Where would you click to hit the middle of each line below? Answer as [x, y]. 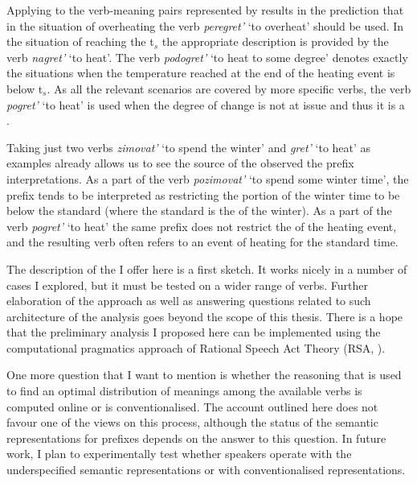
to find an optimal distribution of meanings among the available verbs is [184, 391]
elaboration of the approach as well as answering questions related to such [189, 301]
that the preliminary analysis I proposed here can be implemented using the [194, 332]
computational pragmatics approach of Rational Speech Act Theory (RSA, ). [196, 347]
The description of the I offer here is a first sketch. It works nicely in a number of [207, 268]
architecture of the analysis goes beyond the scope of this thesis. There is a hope [205, 316]
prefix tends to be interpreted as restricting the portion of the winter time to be [203, 194]
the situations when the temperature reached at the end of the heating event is [201, 73]
